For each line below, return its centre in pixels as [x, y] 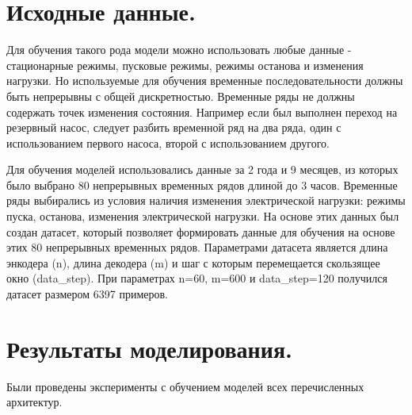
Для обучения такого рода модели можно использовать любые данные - [179, 50]
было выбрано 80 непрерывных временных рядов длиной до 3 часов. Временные [202, 184]
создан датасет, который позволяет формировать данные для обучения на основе [201, 231]
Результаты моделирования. [149, 348]
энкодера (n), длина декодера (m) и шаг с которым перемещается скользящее [193, 262]
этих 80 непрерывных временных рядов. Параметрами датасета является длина [197, 247]
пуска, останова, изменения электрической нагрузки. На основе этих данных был [203, 216]
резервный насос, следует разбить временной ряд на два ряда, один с [174, 127]
